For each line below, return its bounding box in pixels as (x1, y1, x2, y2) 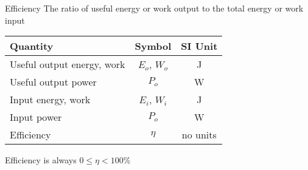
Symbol (135, 39, 172, 53)
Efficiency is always (5, 154, 77, 166)
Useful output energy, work (10, 57, 125, 72)
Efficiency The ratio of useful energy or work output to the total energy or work (5, 2, 304, 14)
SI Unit (181, 39, 218, 53)
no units (181, 127, 217, 142)
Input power (10, 110, 62, 124)
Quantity (10, 39, 54, 53)
